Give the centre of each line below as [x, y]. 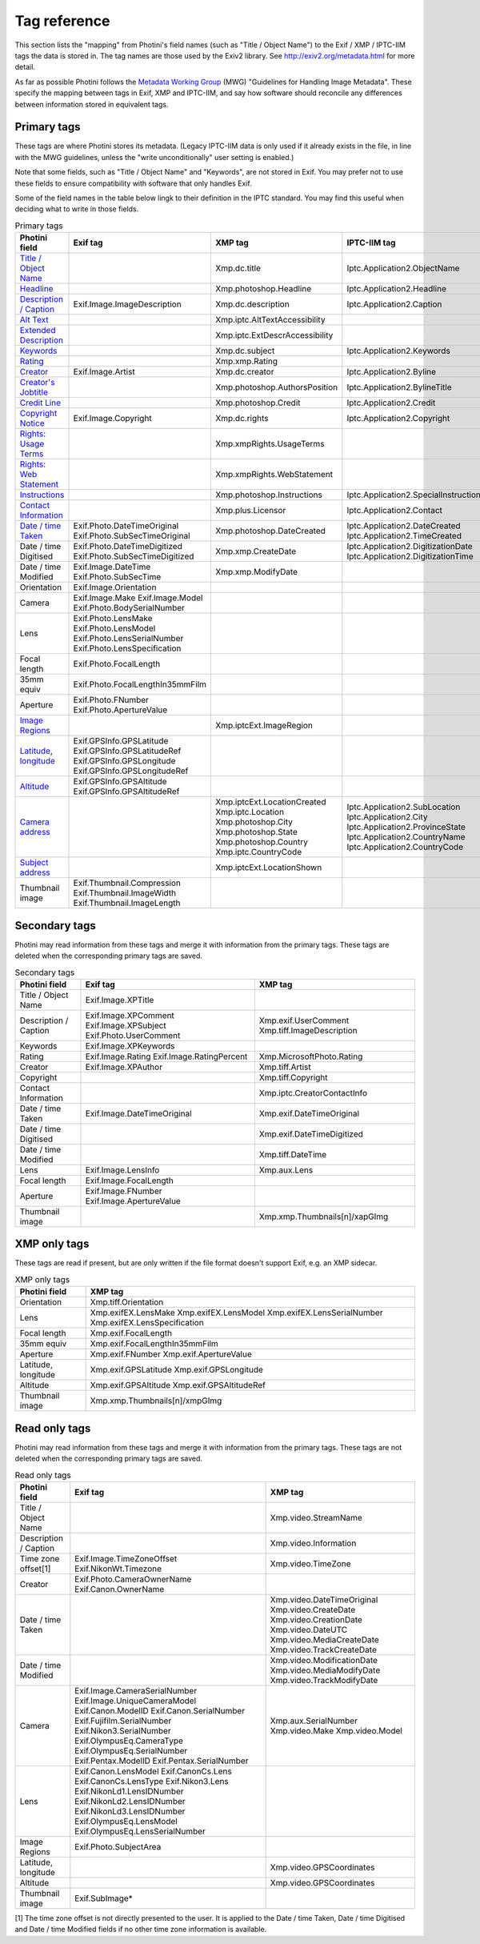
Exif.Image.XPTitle [120, 1000]
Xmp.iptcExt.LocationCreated [271, 802]
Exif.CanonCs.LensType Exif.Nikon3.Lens [152, 1781]
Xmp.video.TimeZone [310, 1563]
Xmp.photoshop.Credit [258, 403]
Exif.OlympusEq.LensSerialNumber [140, 1831]
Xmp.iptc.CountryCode [259, 852]
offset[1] [35, 1569]
